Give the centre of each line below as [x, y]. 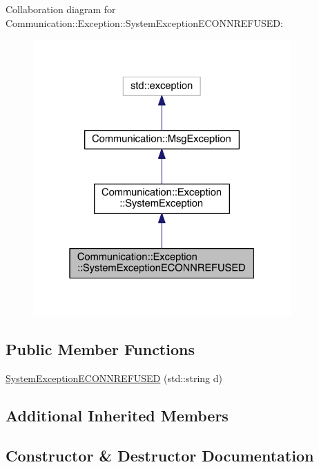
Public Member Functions [100, 349]
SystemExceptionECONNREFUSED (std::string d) [114, 378]
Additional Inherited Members [117, 415]
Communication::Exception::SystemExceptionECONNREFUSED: [144, 22]
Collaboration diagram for [61, 9]
